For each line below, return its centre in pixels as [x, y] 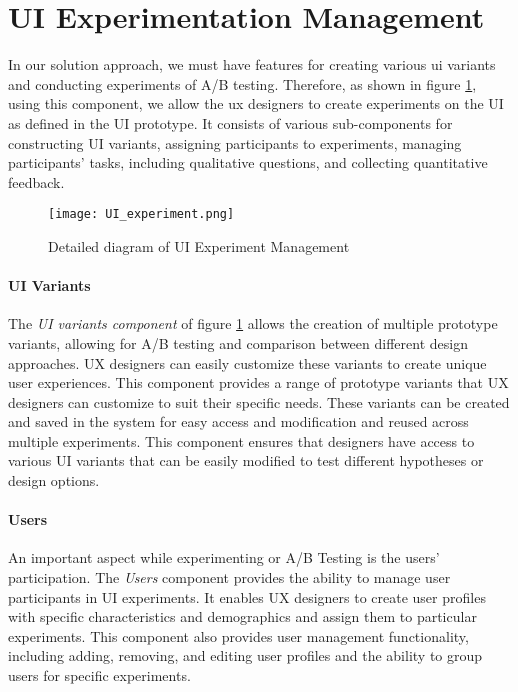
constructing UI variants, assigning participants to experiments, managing [235, 142]
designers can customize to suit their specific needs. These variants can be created [259, 401]
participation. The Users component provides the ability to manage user [229, 577]
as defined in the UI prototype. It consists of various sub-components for [230, 122]
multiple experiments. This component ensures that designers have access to [241, 440]
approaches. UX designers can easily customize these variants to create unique [247, 362]
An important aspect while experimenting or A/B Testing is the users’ [224, 557]
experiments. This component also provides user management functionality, [238, 635]
